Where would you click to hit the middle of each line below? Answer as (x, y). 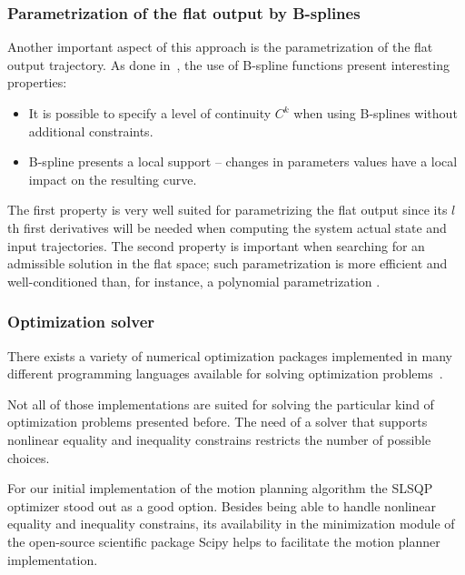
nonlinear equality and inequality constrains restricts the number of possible (219, 439)
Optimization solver (81, 322)
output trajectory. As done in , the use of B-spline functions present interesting (228, 64)
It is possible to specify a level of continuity (150, 113)
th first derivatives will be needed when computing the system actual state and (227, 227)
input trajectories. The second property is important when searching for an (216, 245)
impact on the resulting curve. (113, 179)
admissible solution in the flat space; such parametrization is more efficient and (228, 263)
